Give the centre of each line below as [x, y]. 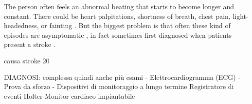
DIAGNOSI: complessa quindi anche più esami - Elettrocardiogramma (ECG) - [122, 77]
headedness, [21, 25]
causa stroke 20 [27, 60]
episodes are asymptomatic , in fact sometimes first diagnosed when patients [118, 35]
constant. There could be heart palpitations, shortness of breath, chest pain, [117, 16]
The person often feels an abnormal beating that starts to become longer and [119, 6]
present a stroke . [30, 44]
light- [241, 16]
